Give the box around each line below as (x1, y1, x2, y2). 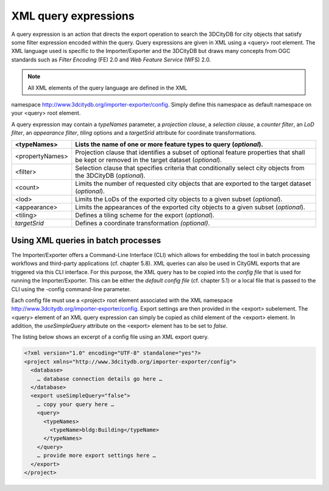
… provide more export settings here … (37, 452, 157, 459)
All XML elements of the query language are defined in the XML (27, 84, 188, 91)
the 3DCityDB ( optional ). (75, 171, 146, 180)
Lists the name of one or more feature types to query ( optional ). (75, 140, 263, 149)
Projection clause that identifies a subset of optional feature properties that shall (75, 148, 305, 157)
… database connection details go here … (37, 375, 163, 382)
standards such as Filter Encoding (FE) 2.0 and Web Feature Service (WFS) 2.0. (11, 55, 211, 63)
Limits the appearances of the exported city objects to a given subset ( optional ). (75, 203, 306, 211)
